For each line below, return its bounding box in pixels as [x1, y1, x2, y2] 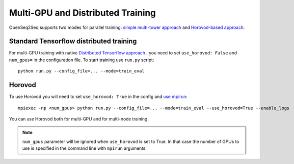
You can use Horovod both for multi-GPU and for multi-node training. [9, 116, 149, 122]
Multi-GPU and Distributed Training [9, 7, 156, 18]
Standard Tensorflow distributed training [9, 37, 137, 46]
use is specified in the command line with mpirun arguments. [22, 145, 147, 151]
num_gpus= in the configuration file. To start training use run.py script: [9, 57, 154, 63]
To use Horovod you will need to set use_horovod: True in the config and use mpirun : [9, 94, 187, 100]
